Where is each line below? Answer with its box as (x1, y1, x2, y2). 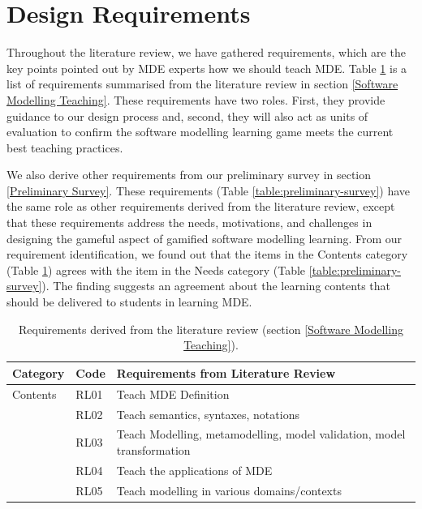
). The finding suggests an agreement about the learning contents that (41, 277, 391, 294)
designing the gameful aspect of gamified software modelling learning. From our (6, 229, 403, 246)
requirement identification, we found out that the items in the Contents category (6, 246, 408, 263)
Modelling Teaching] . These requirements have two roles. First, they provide (6, 91, 385, 108)
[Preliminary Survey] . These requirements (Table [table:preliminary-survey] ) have (6, 182, 411, 199)
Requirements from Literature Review (116, 364, 336, 381)
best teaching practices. (6, 139, 123, 156)
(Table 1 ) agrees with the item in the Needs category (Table (6, 261, 306, 278)
